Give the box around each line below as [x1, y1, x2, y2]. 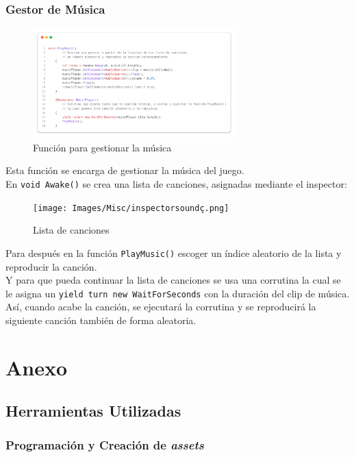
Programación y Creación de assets [5, 436, 204, 453]
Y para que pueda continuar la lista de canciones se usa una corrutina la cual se [5, 273, 341, 287]
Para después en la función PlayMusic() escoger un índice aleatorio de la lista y [5, 245, 342, 260]
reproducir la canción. [5, 259, 97, 273]
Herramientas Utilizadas [5, 400, 181, 421]
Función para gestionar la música [33, 140, 172, 154]
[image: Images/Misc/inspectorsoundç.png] [33, 203, 229, 213]
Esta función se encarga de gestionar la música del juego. [5, 163, 244, 177]
